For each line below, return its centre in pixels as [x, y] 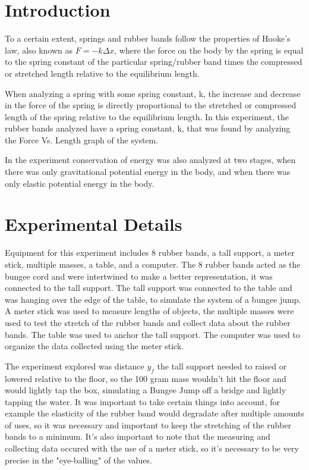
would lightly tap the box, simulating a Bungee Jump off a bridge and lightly [146, 390]
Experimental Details [94, 224]
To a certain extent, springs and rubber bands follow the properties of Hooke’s [148, 38]
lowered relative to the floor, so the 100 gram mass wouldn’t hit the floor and [146, 378]
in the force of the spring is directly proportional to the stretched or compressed [151, 105]
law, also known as [39, 50]
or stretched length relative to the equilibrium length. [102, 73]
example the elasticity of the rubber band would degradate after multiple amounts [154, 413]
